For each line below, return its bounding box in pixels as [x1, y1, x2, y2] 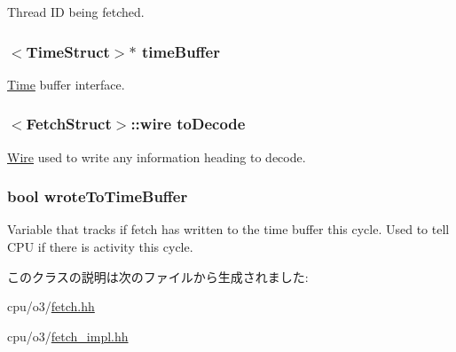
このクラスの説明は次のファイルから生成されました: [7, 267, 309, 286]
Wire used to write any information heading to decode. [7, 147, 306, 166]
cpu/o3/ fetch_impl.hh [7, 326, 129, 345]
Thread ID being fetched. [7, 3, 145, 20]
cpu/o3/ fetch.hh [7, 297, 95, 316]
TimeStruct [26, 40, 110, 62]
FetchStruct [26, 113, 112, 135]
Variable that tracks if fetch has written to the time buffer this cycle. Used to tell [7, 220, 450, 239]
